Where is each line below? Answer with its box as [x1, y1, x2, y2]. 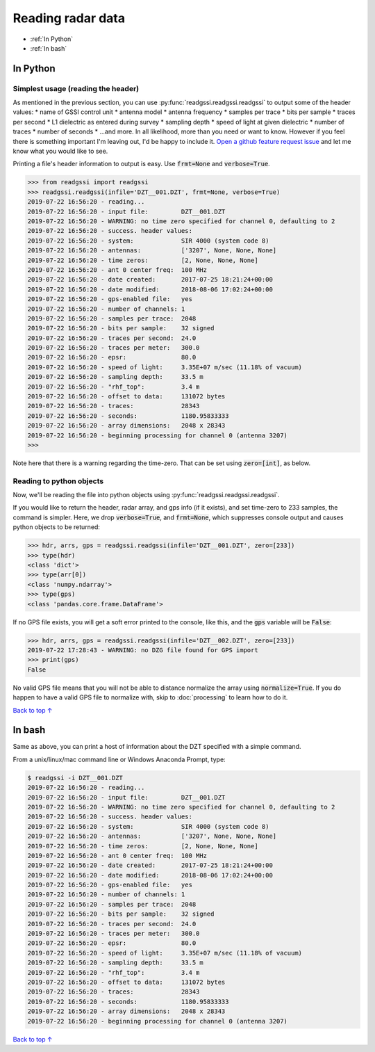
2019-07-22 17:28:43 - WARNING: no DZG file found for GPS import [27, 646, 258, 654]
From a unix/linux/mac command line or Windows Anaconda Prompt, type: [12, 755, 226, 763]
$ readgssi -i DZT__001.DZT [27, 774, 123, 782]
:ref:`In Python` [30, 35, 73, 43]
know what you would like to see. [12, 147, 108, 156]
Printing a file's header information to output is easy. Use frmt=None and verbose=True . [12, 160, 270, 168]
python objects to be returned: [12, 523, 101, 531]
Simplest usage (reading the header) [12, 83, 139, 93]
